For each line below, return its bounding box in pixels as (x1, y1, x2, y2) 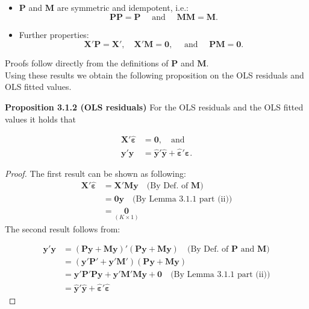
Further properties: (19, 28, 89, 40)
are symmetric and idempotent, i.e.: (57, 1, 189, 13)
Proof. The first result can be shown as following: (5, 167, 186, 179)
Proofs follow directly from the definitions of (5, 57, 169, 69)
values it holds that (5, 112, 76, 125)
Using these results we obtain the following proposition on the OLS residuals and (5, 68, 304, 81)
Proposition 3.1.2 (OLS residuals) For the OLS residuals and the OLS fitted (5, 100, 304, 113)
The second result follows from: (5, 222, 120, 235)
